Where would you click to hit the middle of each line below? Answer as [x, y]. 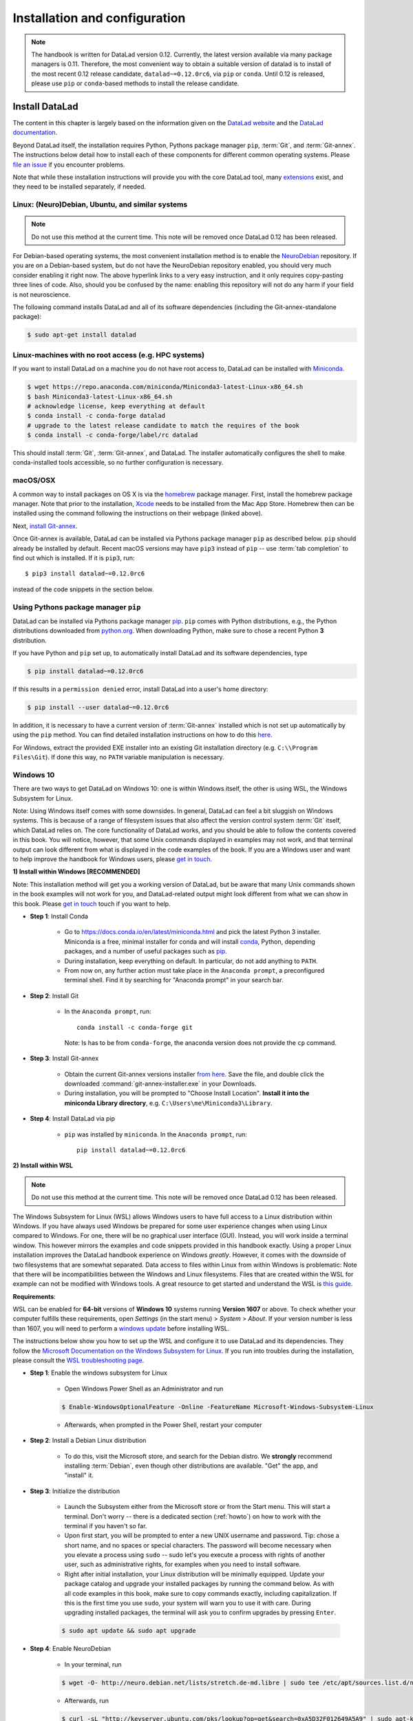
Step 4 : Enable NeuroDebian [71, 1649]
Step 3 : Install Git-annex [64, 1058]
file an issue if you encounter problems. [69, 165]
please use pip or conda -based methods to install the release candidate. [135, 83]
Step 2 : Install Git [54, 995]
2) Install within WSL [43, 1165]
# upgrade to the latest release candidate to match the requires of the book [163, 425]
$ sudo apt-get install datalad [82, 335]
